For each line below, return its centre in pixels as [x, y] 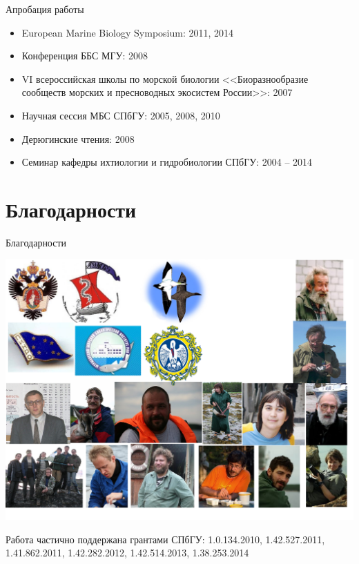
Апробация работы [45, 9]
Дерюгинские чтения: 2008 [78, 138]
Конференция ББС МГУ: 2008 [85, 56]
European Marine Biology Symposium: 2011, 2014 [128, 32]
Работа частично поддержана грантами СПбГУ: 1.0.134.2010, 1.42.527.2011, [165, 539]
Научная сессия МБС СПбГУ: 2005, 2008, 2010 [121, 115]
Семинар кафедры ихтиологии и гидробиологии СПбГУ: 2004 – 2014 [167, 162]
